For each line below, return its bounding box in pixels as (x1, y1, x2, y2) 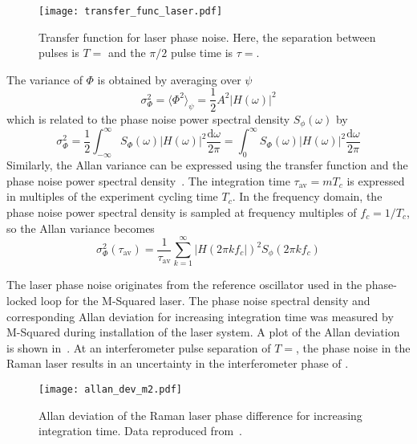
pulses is (38, 44, 79, 61)
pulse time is (170, 44, 233, 61)
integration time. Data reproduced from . (38, 422, 242, 439)
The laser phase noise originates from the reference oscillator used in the (6, 276, 362, 293)
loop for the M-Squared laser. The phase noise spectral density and (40, 291, 370, 308)
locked (6, 291, 38, 308)
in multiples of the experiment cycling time (6, 188, 218, 205)
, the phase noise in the (295, 339, 411, 356)
